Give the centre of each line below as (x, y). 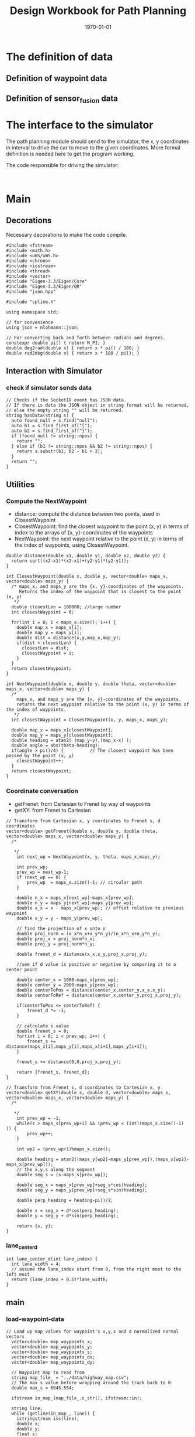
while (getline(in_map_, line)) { (53, 1414)
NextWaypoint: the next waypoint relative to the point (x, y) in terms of (99, 539)
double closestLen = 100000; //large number (66, 607)
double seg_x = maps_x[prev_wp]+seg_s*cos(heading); (82, 1185)
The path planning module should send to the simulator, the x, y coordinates (97, 141)
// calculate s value (43, 1026)
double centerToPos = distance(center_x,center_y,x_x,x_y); (91, 990)
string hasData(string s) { (40, 415)
